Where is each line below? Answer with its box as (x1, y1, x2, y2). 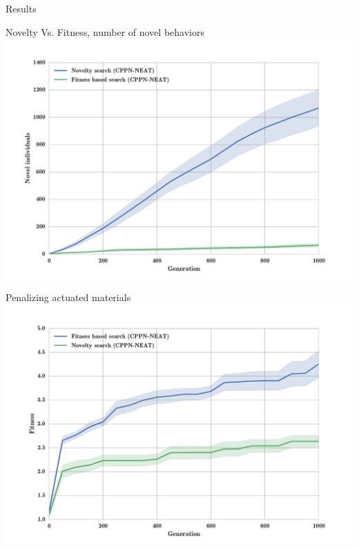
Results (6, 1, 37, 15)
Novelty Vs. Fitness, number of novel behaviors (6, 24, 204, 39)
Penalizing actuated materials (6, 290, 131, 305)
